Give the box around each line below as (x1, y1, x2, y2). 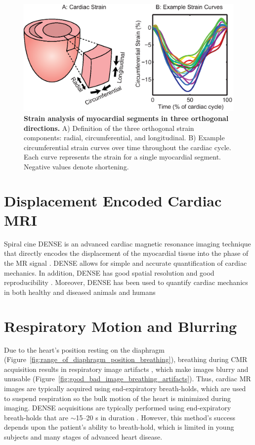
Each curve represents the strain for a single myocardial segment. (24, 152, 221, 162)
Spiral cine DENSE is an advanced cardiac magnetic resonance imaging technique (4, 238, 251, 248)
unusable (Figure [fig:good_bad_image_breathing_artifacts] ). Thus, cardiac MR (4, 373, 251, 384)
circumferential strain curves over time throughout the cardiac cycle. (24, 142, 231, 152)
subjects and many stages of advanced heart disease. (4, 431, 163, 442)
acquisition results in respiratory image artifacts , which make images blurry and (4, 364, 249, 374)
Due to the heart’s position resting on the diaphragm (4, 344, 165, 355)
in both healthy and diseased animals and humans (4, 286, 156, 297)
